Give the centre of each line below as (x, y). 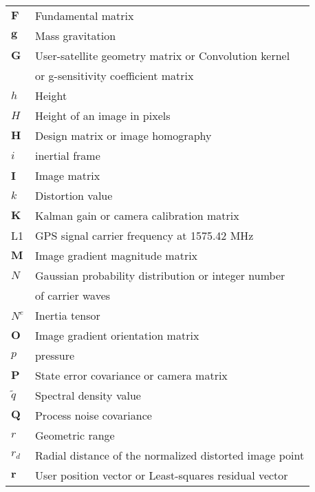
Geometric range (75, 435)
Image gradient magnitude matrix (116, 255)
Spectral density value (88, 395)
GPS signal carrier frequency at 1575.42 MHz (144, 235)
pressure (55, 355)
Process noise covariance (93, 415)
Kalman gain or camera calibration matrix (137, 215)
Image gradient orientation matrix (117, 335)
